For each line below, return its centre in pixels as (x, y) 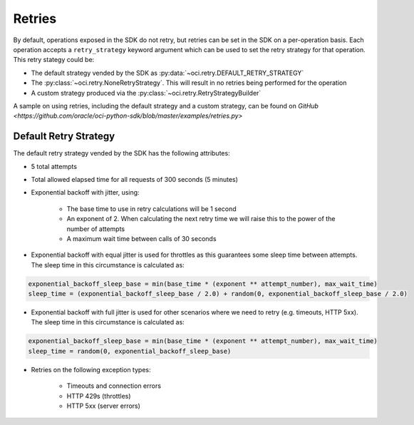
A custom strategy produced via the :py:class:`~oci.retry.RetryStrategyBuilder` (146, 93)
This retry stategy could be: (54, 60)
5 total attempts (54, 166)
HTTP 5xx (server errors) (103, 406)
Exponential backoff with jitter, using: (85, 193)
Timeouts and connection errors (114, 386)
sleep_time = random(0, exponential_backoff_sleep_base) (130, 351)
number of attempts (95, 229)
